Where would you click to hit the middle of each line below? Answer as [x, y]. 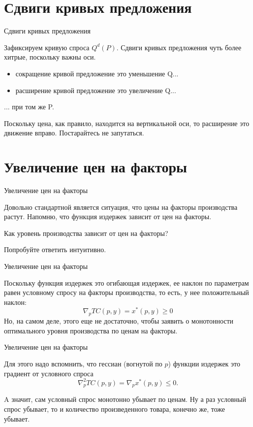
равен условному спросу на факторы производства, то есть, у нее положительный [126, 292]
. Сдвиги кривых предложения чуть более [179, 47]
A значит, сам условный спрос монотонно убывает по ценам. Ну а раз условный [125, 399]
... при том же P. [29, 107]
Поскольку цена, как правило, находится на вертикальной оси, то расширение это [127, 123]
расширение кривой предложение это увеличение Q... [96, 90]
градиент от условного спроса [49, 373]
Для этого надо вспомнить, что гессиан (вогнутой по [83, 363]
